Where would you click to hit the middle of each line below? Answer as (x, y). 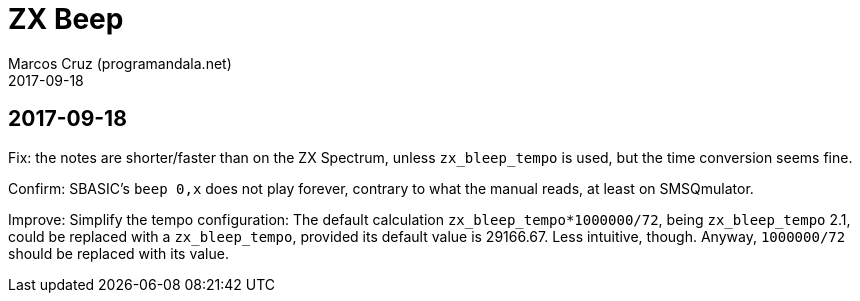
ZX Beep (66, 19)
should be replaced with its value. (118, 253)
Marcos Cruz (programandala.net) (120, 63)
